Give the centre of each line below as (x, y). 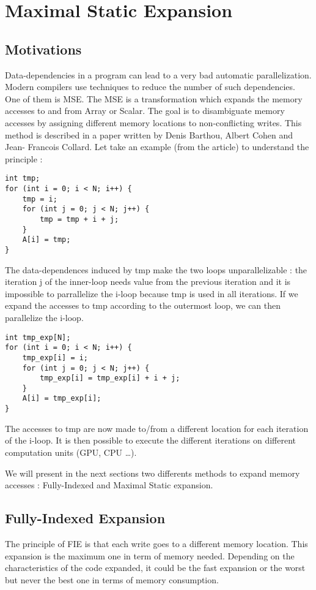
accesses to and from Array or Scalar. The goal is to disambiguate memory (145, 111)
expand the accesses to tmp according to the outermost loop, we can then (143, 305)
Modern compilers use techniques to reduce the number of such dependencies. (150, 87)
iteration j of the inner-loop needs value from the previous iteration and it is (148, 282)
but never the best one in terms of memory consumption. (112, 579)
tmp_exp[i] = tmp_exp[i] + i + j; (110, 378)
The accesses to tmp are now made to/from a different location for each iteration (157, 428)
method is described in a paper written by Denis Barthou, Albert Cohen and (149, 134)
